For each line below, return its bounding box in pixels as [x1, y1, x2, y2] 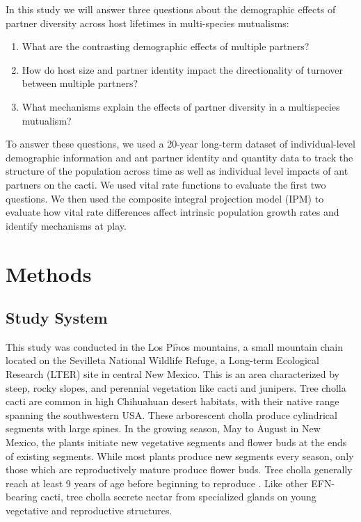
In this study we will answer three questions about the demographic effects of [6, 2, 336, 16]
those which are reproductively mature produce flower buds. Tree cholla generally [6, 462, 353, 477]
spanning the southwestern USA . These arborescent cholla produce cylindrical [6, 407, 337, 422]
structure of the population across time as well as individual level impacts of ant [6, 164, 348, 178]
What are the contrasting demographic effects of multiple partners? [22, 39, 310, 54]
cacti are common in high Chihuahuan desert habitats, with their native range [6, 394, 339, 409]
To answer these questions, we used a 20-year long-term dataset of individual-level [6, 136, 355, 151]
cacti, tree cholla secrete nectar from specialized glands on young [40, 489, 316, 504]
